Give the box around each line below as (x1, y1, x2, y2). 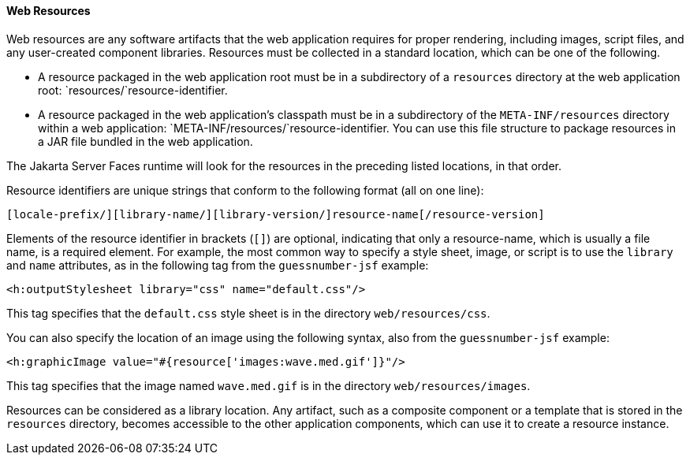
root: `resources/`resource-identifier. (38, 83, 228, 97)
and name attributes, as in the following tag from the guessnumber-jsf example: (6, 258, 429, 272)
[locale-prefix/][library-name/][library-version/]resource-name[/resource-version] (6, 207, 545, 221)
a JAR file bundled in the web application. (38, 134, 253, 148)
